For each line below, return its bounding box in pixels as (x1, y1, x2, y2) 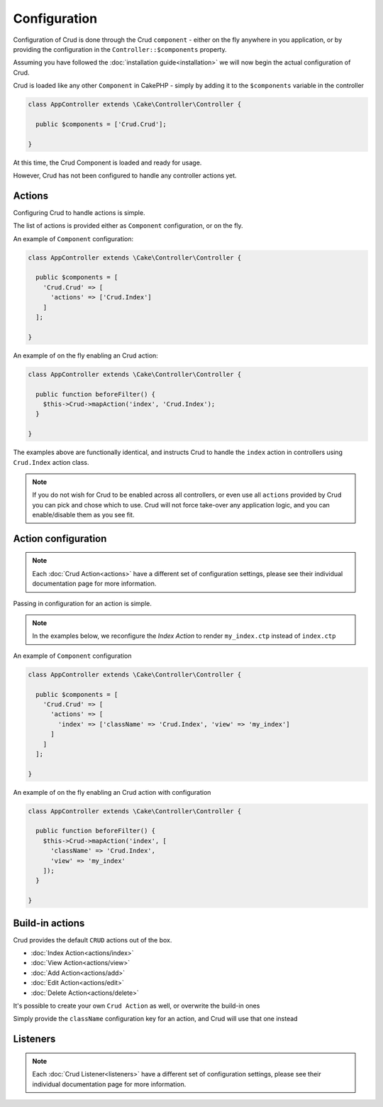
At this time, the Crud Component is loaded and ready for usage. (13, 158, 202, 167)
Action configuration (13, 532, 107, 544)
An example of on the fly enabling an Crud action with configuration (13, 788, 211, 796)
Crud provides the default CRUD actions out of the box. (13, 935, 172, 944)
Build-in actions (13, 917, 85, 929)
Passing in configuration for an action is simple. (13, 599, 152, 607)
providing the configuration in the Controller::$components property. (13, 45, 227, 53)
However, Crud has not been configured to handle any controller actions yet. (13, 171, 237, 180)
